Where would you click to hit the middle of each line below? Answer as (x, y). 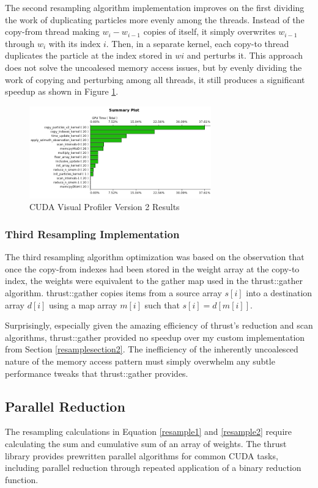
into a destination (279, 293)
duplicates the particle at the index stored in (89, 55)
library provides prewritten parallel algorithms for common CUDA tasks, (142, 455)
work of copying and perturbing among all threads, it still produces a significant (155, 79)
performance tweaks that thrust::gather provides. (97, 373)
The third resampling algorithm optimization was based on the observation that (155, 257)
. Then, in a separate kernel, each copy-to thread (198, 43)
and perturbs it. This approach (245, 55)
